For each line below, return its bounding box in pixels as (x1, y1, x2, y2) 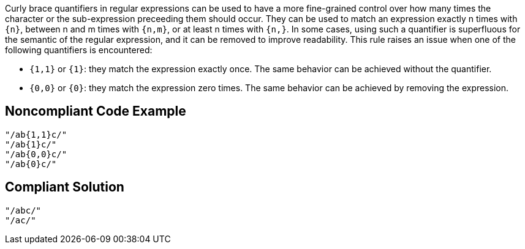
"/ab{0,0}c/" (5, 149, 67, 159)
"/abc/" (5, 205, 42, 215)
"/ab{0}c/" (5, 158, 57, 169)
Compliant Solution (5, 179, 124, 195)
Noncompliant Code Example (5, 103, 186, 119)
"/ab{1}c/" (5, 139, 57, 149)
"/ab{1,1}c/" (5, 129, 67, 139)
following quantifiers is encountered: (5, 45, 153, 55)
